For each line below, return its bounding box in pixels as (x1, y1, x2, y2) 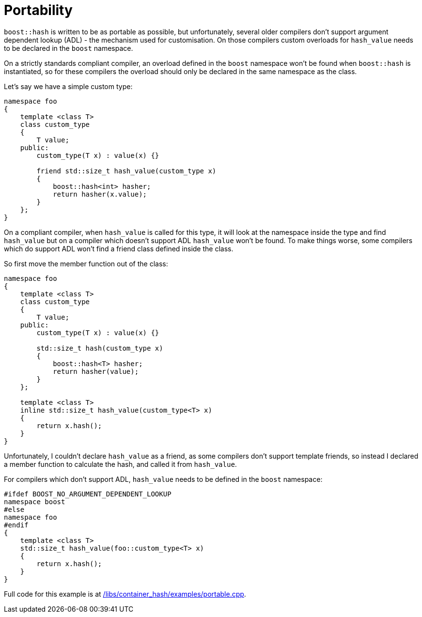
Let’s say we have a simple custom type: (4, 82, 133, 91)
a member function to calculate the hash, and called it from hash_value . (4, 460, 237, 468)
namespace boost (4, 497, 65, 506)
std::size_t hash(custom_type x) (36, 344, 163, 352)
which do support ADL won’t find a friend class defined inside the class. (4, 244, 234, 253)
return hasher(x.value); (53, 190, 147, 198)
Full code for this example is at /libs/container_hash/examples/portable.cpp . (4, 589, 246, 598)
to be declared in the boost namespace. (4, 44, 133, 52)
